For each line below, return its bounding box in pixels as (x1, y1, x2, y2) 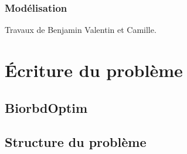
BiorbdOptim (5, 98, 88, 116)
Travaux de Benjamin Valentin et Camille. (5, 24, 157, 36)
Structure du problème (5, 133, 147, 151)
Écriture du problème (5, 58, 183, 82)
